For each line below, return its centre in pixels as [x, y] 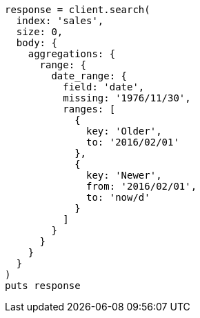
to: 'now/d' [118, 197]
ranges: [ [89, 109]
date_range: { [89, 76]
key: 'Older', [124, 131]
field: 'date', [104, 87]
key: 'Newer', [124, 175]
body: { [37, 43]
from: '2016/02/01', [142, 186]
